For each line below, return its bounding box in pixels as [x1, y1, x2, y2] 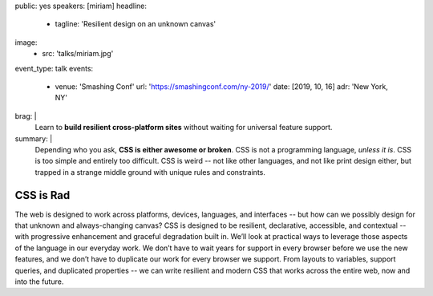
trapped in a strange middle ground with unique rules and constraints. [34, 167, 266, 176]
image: [14, 37, 38, 47]
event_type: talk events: [14, 63, 94, 73]
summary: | [14, 133, 53, 144]
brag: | [14, 111, 37, 120]
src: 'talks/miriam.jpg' [42, 49, 114, 59]
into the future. [14, 277, 64, 286]
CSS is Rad [14, 189, 71, 202]
